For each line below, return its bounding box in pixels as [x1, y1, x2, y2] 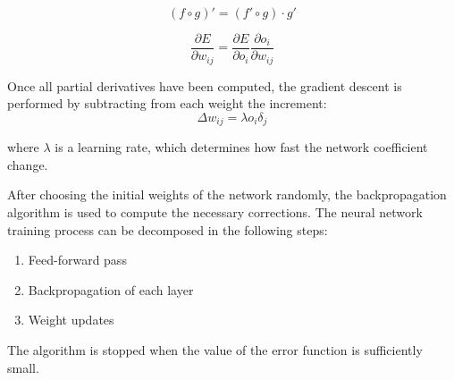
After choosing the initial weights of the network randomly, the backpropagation [7, 185, 447, 204]
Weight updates [28, 310, 114, 329]
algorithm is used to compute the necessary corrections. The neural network [7, 202, 423, 221]
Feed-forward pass [28, 250, 127, 269]
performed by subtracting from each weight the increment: [7, 94, 327, 113]
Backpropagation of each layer [28, 280, 194, 299]
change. [7, 155, 48, 173]
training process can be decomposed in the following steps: [7, 220, 328, 239]
